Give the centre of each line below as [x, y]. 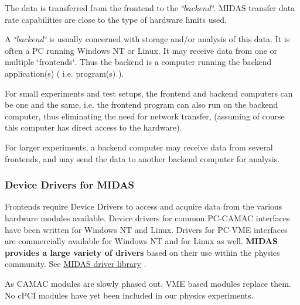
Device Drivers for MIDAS [70, 185]
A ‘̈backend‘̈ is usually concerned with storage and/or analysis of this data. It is [147, 39]
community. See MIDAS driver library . [76, 264]
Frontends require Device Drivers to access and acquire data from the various [144, 206]
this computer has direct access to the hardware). [93, 127]
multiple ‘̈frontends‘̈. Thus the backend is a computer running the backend [138, 62]
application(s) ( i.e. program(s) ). [64, 73]
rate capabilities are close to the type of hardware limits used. [116, 19]
